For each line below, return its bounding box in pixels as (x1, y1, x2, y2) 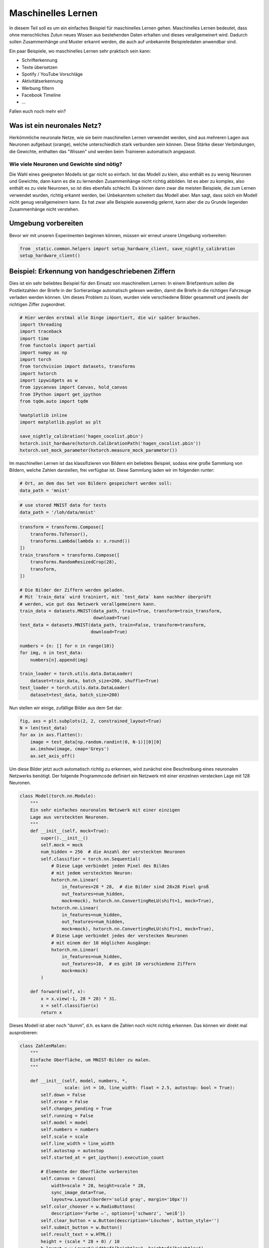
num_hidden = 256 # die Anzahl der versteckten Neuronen (40, 849, 185, 855)
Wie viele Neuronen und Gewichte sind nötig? (9, 161, 122, 168)
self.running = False (40, 1113, 94, 1118)
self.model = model (40, 1120, 88, 1126)
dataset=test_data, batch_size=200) (30, 692, 120, 697)
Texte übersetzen (21, 64, 58, 70)
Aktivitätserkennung (21, 78, 63, 84)
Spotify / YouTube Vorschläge (21, 71, 83, 77)
